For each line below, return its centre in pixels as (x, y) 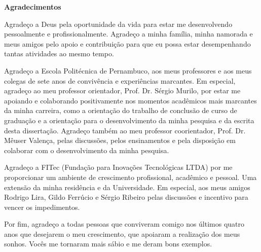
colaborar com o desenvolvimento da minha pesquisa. (87, 150)
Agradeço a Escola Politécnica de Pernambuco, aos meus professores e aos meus (128, 70)
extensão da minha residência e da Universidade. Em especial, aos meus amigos (127, 187)
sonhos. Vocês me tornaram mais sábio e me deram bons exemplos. (108, 244)
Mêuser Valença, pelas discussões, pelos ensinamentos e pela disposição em (120, 140)
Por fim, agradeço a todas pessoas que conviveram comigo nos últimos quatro (124, 224)
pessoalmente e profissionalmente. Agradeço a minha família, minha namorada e (128, 34)
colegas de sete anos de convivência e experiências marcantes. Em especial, (120, 80)
